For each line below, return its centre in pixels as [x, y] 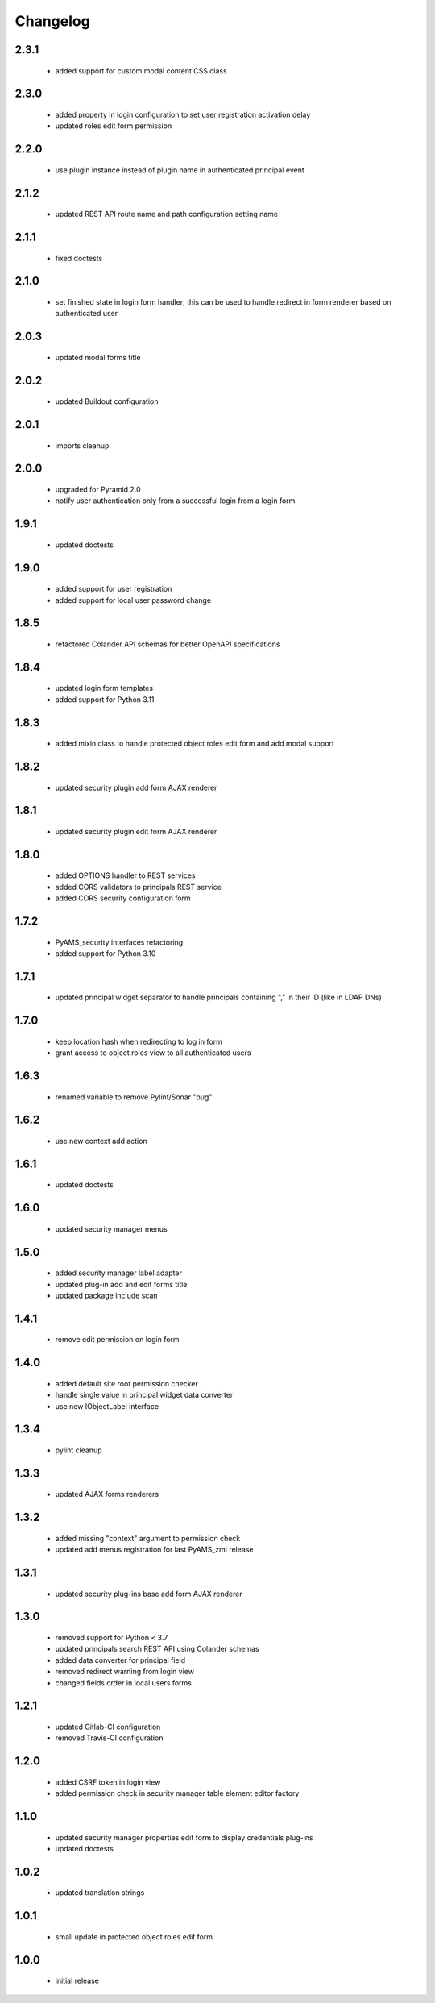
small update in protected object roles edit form [134, 1937]
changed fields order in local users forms [124, 1683]
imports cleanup [82, 445]
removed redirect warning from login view [125, 1672]
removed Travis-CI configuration [109, 1738]
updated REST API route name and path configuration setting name [167, 214]
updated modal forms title [98, 357]
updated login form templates [104, 688]
